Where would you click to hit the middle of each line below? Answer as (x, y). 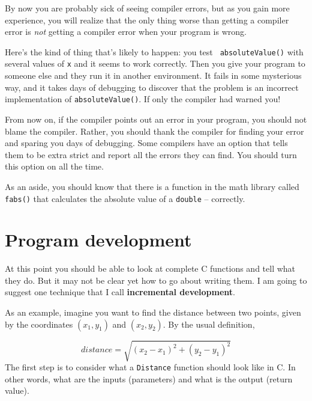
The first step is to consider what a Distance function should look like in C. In (150, 367)
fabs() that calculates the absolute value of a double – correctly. (125, 198)
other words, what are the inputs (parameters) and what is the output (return (149, 378)
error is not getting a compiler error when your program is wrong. (126, 32)
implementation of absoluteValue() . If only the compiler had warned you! (143, 99)
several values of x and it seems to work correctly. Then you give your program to (155, 63)
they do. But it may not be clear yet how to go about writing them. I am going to (156, 280)
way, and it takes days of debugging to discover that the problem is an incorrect (152, 87)
